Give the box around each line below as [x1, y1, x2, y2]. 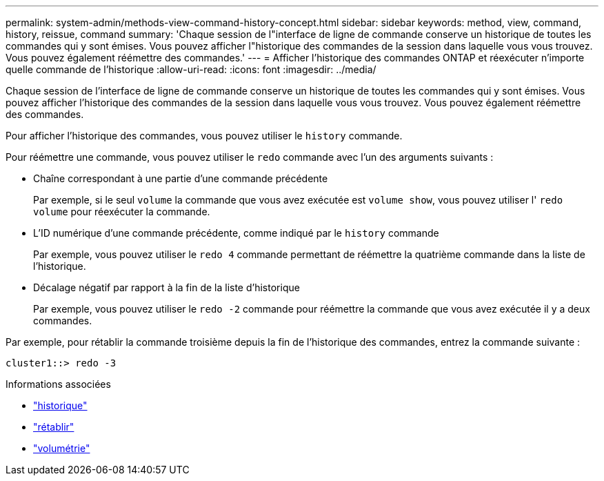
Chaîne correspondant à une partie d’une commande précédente [33, 173, 328, 184]
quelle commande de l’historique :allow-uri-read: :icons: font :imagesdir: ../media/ [6, 63, 376, 75]
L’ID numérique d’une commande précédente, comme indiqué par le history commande [33, 227, 439, 239]
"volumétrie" [33, 442, 90, 454]
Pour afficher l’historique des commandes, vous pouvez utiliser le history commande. [6, 130, 403, 141]
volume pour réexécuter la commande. [33, 206, 210, 217]
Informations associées [6, 378, 111, 390]
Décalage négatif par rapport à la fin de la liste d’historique [33, 282, 300, 293]
